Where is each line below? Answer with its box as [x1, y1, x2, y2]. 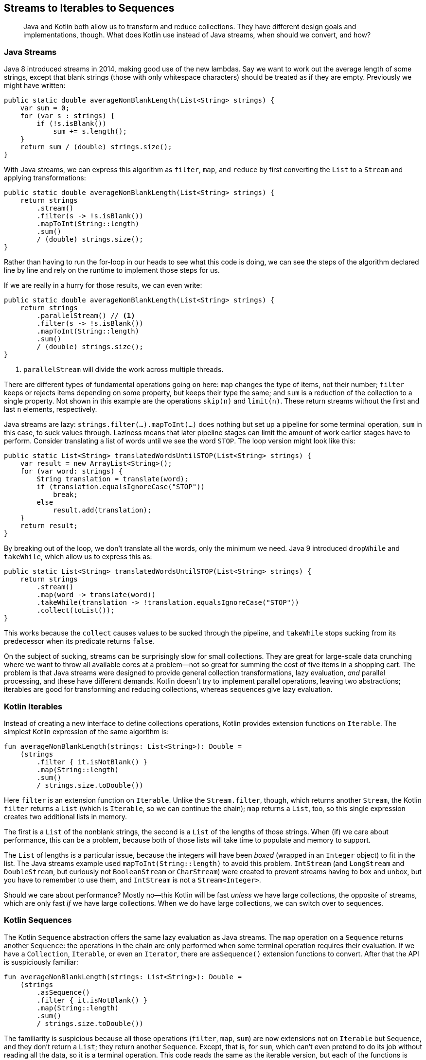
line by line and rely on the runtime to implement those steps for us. [4, 266, 220, 275]
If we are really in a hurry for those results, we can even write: [4, 281, 202, 290]
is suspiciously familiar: [4, 957, 78, 966]
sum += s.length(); [53, 127, 127, 136]
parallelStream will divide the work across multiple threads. [23, 365, 224, 374]
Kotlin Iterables [4, 701, 63, 711]
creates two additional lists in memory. [4, 812, 127, 821]
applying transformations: [4, 174, 86, 182]
